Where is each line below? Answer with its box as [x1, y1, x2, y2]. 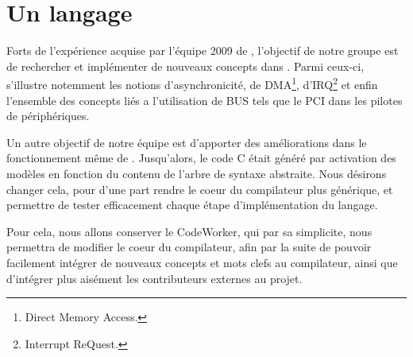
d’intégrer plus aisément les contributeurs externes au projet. [6, 270, 303, 286]
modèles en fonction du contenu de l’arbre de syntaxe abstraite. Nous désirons [6, 165, 387, 181]
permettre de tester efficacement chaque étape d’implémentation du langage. [6, 196, 378, 213]
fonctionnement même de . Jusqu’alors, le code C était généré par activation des [6, 149, 396, 166]
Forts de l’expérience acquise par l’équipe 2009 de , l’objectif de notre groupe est [6, 42, 399, 59]
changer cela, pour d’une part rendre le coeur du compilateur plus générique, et [6, 180, 393, 197]
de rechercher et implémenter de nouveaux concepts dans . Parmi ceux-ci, [6, 57, 365, 74]
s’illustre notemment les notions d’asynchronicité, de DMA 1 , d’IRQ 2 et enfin [6, 74, 378, 92]
